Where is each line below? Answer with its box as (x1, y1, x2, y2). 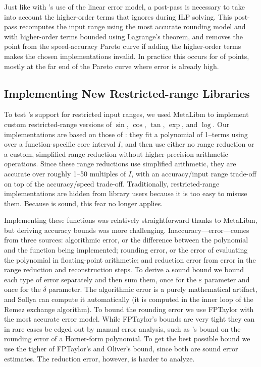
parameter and (204, 274, 250, 284)
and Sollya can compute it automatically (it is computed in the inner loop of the (4, 294, 253, 304)
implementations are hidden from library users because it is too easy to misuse (4, 188, 247, 199)
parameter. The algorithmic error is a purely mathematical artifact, (48, 284, 257, 294)
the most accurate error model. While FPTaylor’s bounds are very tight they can (4, 314, 255, 324)
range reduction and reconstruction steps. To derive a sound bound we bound (4, 264, 244, 275)
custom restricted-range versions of (4, 118, 112, 129)
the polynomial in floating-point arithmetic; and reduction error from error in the (4, 254, 256, 265)
